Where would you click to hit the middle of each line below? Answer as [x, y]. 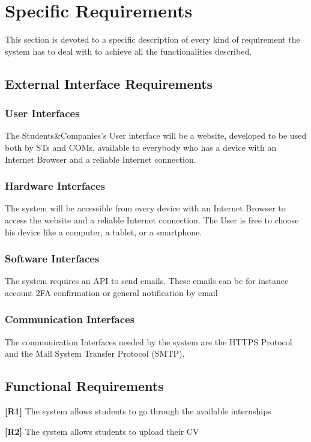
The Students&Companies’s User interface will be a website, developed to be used [156, 135]
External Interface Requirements [109, 83]
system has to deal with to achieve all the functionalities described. [128, 51]
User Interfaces [42, 113]
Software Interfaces [52, 259]
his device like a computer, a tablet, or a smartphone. [104, 232]
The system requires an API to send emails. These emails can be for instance [147, 281]
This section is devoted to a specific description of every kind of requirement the [152, 39]
